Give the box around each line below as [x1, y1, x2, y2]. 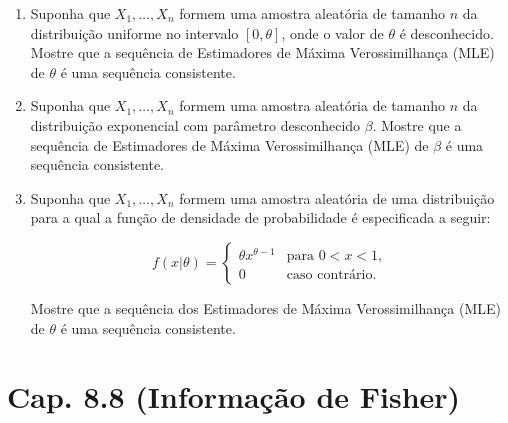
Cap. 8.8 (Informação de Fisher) [7, 376, 461, 417]
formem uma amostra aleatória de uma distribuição [179, 187, 495, 208]
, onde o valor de [281, 22, 384, 43]
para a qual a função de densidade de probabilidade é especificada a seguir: [30, 207, 491, 228]
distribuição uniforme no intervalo [30, 22, 239, 43]
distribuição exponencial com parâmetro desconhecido [30, 114, 361, 135]
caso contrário [286, 268, 373, 282]
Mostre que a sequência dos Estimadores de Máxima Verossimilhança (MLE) [30, 297, 502, 318]
